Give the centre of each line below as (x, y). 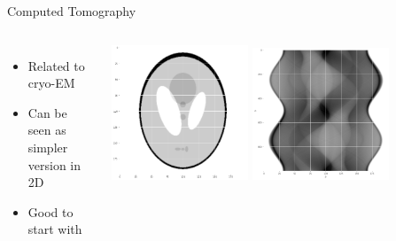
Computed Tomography (72, 11)
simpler (48, 147)
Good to (50, 211)
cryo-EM (51, 83)
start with (55, 229)
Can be (47, 112)
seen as (47, 130)
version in (54, 164)
